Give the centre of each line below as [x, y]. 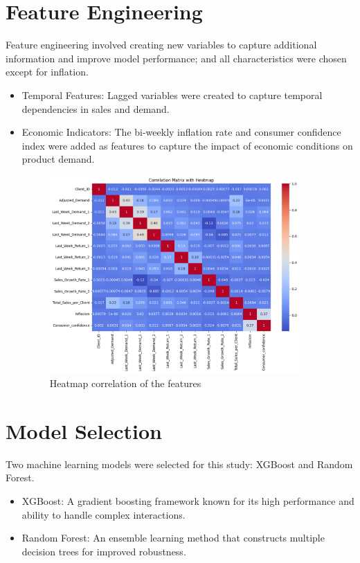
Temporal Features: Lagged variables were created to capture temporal [172, 95]
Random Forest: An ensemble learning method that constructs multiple [173, 538]
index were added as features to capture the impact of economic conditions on [187, 145]
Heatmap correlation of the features [125, 383]
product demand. [58, 159]
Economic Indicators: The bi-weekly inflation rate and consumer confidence [181, 132]
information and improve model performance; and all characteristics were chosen [176, 58]
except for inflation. [47, 72]
